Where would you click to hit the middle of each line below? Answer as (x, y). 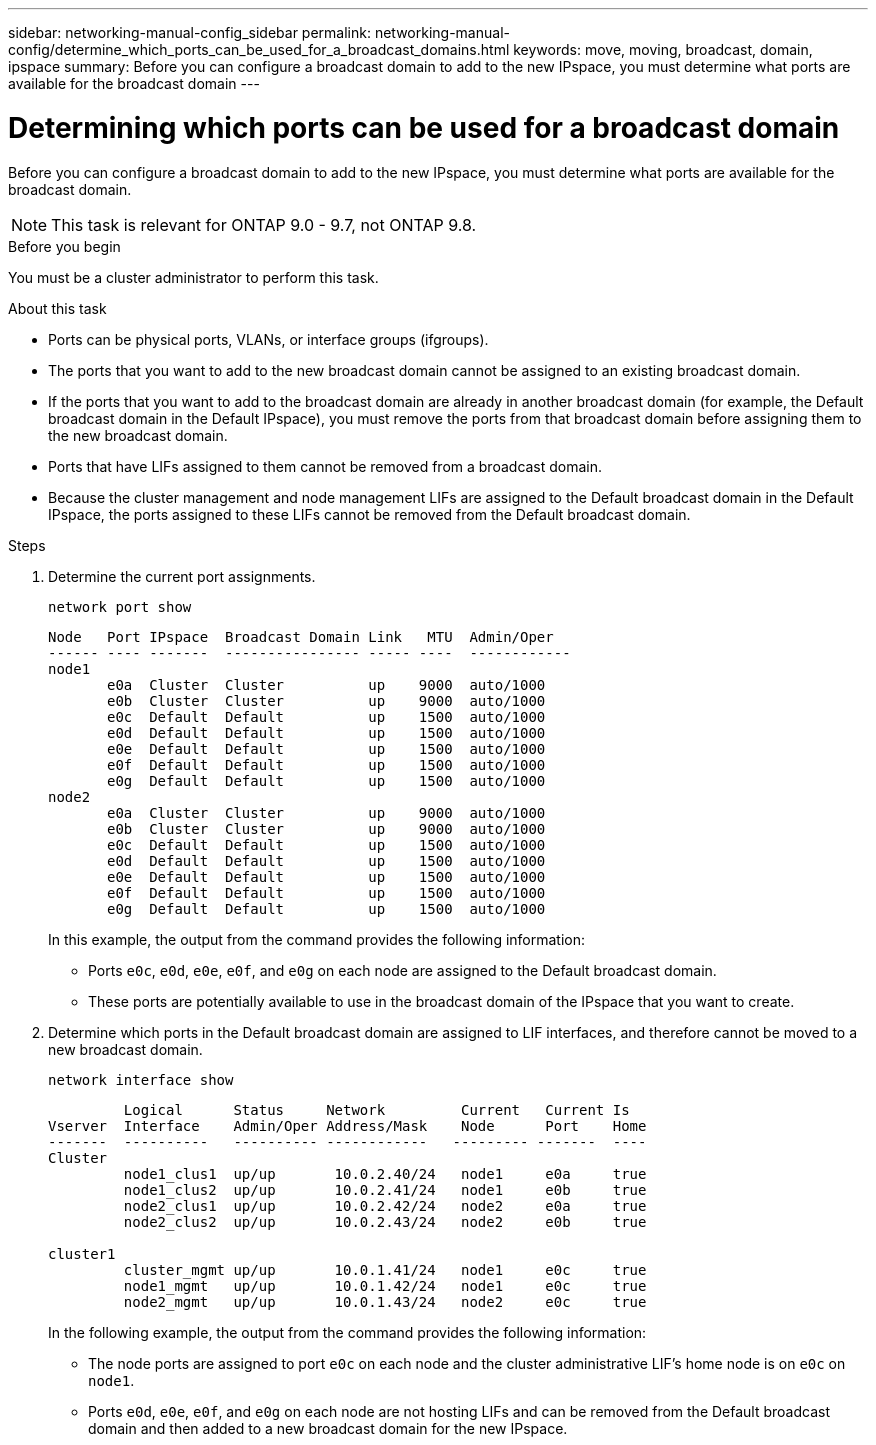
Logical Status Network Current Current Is (376, 1109)
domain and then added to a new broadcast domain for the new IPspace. (328, 1428)
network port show (120, 606)
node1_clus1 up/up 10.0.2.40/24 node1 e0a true (385, 1173)
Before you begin (64, 246)
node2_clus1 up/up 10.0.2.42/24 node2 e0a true (385, 1205)
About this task (57, 308)
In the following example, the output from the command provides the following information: (347, 1332)
